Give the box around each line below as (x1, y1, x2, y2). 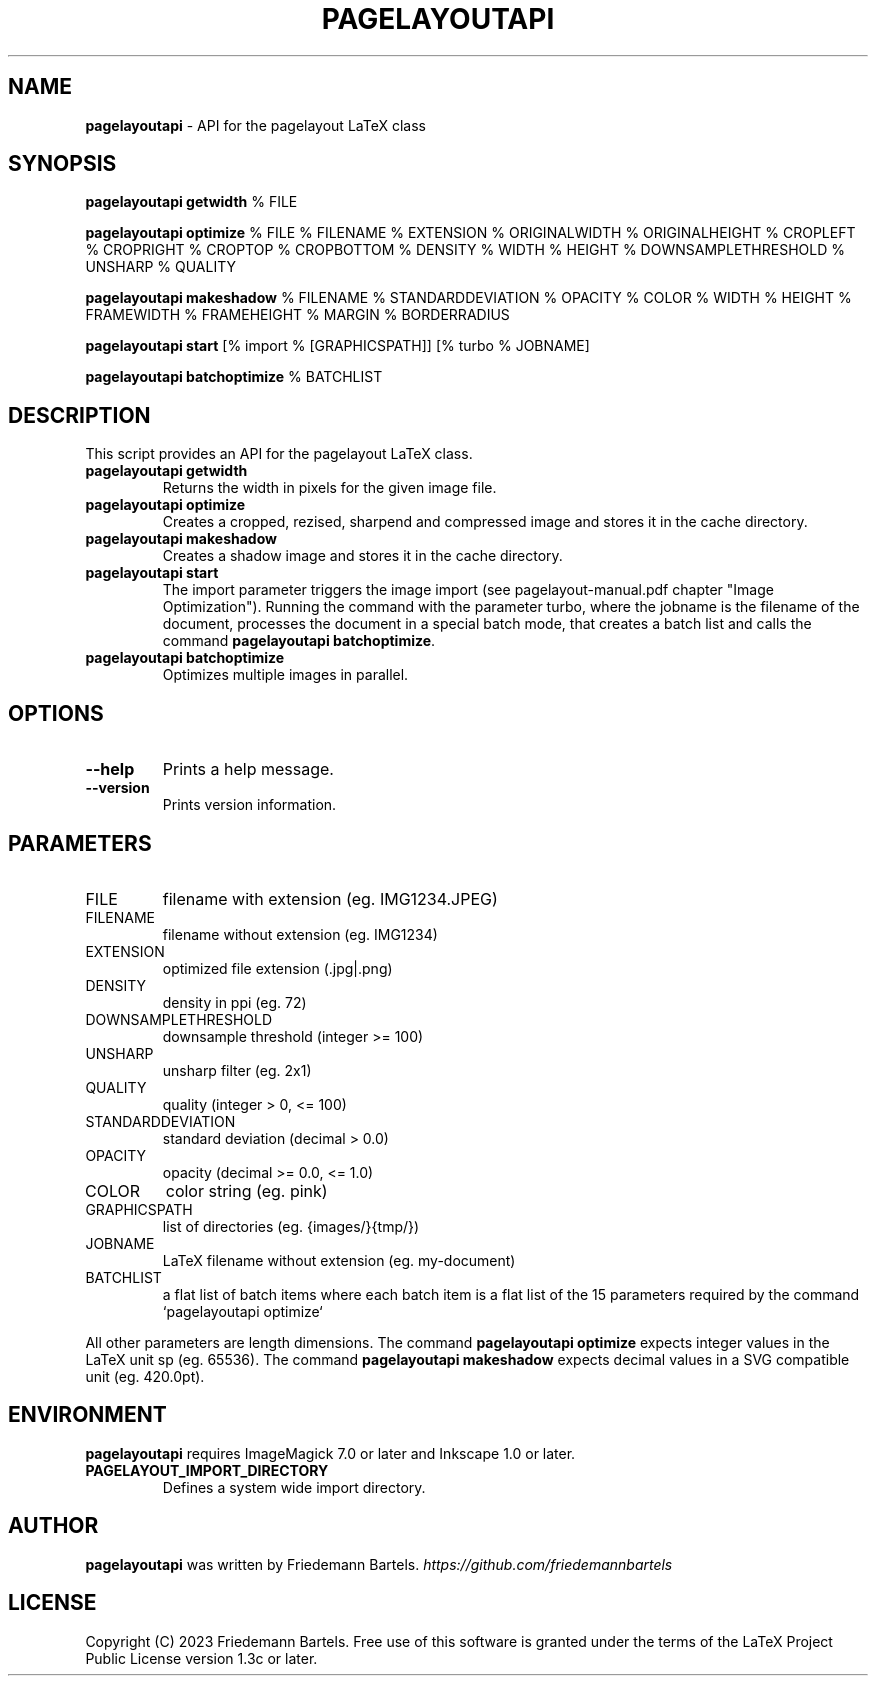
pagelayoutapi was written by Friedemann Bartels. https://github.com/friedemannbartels (85, 1555, 673, 1573)
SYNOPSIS (8, 151, 117, 177)
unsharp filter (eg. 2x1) (162, 1061, 312, 1079)
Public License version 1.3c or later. (85, 1649, 318, 1667)
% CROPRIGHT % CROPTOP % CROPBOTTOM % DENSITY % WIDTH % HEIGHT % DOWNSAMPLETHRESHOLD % (85, 241, 845, 259)
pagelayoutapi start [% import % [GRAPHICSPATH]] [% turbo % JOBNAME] (85, 337, 590, 355)
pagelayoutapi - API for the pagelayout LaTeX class (85, 116, 426, 134)
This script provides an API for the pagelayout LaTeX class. (85, 445, 473, 463)
